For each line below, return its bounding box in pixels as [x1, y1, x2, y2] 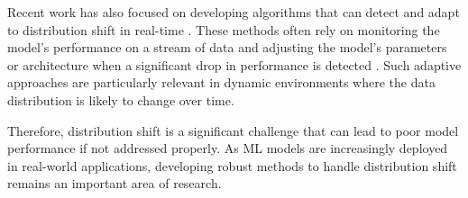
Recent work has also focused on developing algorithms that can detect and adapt [7, 3, 460, 21]
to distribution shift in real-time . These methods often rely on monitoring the [7, 20, 440, 39]
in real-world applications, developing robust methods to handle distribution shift [7, 156, 457, 175]
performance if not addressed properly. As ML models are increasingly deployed [7, 139, 448, 157]
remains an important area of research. [7, 174, 222, 193]
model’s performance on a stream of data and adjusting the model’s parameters [7, 38, 447, 57]
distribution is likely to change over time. [7, 90, 234, 109]
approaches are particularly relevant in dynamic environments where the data [7, 73, 436, 92]
